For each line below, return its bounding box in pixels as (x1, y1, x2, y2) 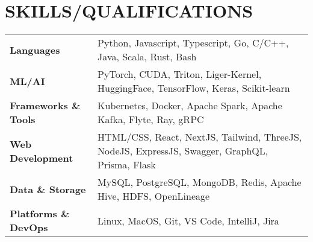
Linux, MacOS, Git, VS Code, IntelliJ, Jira (98, 213, 279, 228)
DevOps (10, 220, 48, 235)
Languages (10, 42, 60, 57)
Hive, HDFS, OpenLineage (98, 189, 210, 203)
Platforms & (10, 206, 70, 221)
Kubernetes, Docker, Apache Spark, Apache (98, 98, 282, 113)
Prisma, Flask (98, 158, 156, 172)
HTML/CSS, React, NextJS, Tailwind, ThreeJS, (98, 130, 302, 144)
